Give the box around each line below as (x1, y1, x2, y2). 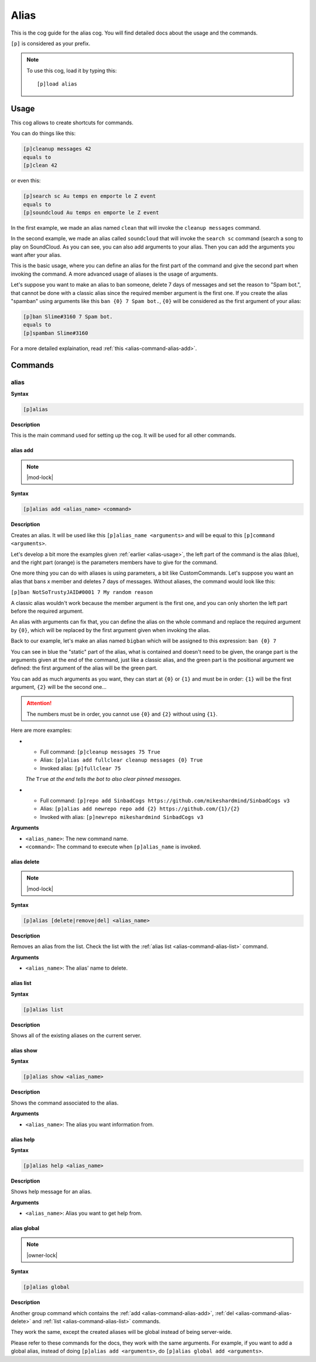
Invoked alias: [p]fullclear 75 (40, 765, 121, 772)
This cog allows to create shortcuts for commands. (11, 119, 134, 126)
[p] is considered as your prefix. (11, 40, 91, 47)
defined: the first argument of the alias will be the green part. (11, 664, 158, 671)
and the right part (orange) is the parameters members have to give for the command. (11, 559, 218, 566)
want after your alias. (11, 252, 61, 259)
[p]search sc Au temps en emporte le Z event (23, 193, 156, 199)
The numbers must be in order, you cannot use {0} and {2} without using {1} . (26, 710, 218, 718)
